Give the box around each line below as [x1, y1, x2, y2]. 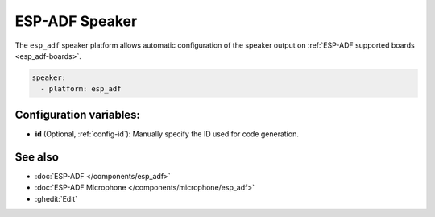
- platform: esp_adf [40, 85, 122, 94]
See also [14, 150, 60, 164]
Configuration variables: [14, 107, 141, 121]
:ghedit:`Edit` [35, 194, 78, 203]
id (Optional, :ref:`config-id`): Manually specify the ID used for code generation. [35, 129, 300, 139]
